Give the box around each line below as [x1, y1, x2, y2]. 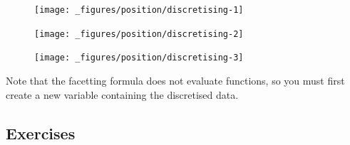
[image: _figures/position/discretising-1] [34, 5, 244, 15]
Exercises [6, 122, 76, 144]
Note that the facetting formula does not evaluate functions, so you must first [6, 72, 345, 87]
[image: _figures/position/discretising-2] [34, 28, 244, 39]
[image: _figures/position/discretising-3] [34, 53, 244, 63]
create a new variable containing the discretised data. [6, 87, 239, 102]
